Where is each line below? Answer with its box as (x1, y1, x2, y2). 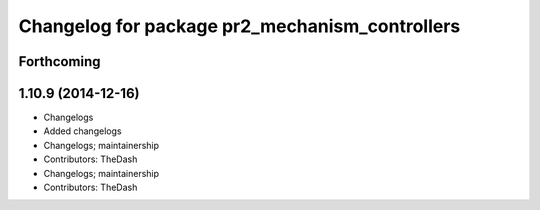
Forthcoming (18, 53, 101, 70)
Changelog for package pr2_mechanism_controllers (18, 15, 461, 37)
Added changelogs (43, 125, 122, 137)
